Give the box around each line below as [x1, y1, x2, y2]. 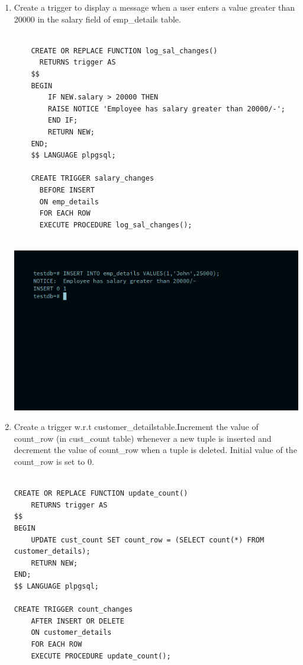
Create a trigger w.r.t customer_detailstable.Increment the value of [14, 420, 259, 433]
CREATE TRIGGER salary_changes [31, 174, 154, 183]
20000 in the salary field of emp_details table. [14, 12, 181, 25]
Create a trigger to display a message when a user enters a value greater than [14, 1, 295, 13]
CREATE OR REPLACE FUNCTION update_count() [14, 489, 188, 498]
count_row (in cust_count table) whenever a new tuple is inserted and [14, 432, 272, 444]
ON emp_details [39, 197, 99, 206]
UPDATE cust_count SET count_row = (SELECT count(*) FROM [31, 535, 265, 544]
